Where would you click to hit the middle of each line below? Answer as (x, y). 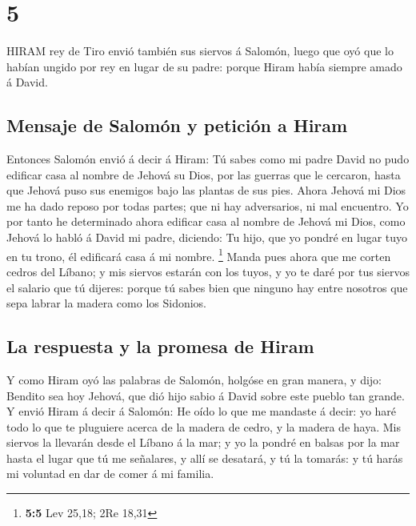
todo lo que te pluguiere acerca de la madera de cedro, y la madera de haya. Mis (204, 426)
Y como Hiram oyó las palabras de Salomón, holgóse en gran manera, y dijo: (194, 379)
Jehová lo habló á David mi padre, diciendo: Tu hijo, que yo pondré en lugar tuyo (207, 237)
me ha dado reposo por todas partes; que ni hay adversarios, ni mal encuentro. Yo (208, 205)
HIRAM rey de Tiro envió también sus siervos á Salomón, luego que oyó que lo (200, 51)
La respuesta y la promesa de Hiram (160, 346)
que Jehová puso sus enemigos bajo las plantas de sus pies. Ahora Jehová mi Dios (206, 190)
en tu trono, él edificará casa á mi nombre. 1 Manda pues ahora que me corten (199, 255)
